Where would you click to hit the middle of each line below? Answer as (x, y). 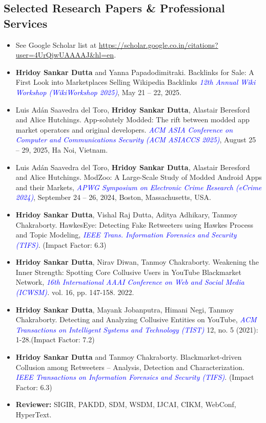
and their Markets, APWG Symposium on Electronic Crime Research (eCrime (139, 187)
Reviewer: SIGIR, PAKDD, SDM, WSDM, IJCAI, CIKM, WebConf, (126, 404)
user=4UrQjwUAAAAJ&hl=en (65, 55)
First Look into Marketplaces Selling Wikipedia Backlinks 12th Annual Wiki (136, 82)
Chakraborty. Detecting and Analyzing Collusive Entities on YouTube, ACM (136, 319)
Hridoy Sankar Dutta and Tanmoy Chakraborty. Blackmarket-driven (129, 357)
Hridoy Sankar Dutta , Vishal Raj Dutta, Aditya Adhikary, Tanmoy (127, 214)
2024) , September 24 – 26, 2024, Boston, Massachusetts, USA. (113, 197)
